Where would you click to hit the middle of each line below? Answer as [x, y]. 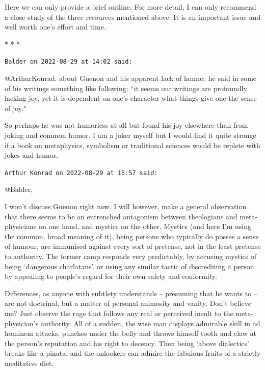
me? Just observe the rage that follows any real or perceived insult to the [119, 313]
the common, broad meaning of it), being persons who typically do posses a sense [132, 236]
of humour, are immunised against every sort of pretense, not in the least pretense [133, 246]
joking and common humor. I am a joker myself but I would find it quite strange [130, 135]
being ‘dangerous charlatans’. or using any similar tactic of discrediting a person [129, 266]
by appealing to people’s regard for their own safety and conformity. [111, 276]
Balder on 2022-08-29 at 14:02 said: [69, 62]
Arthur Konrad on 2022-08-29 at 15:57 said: [81, 173]
